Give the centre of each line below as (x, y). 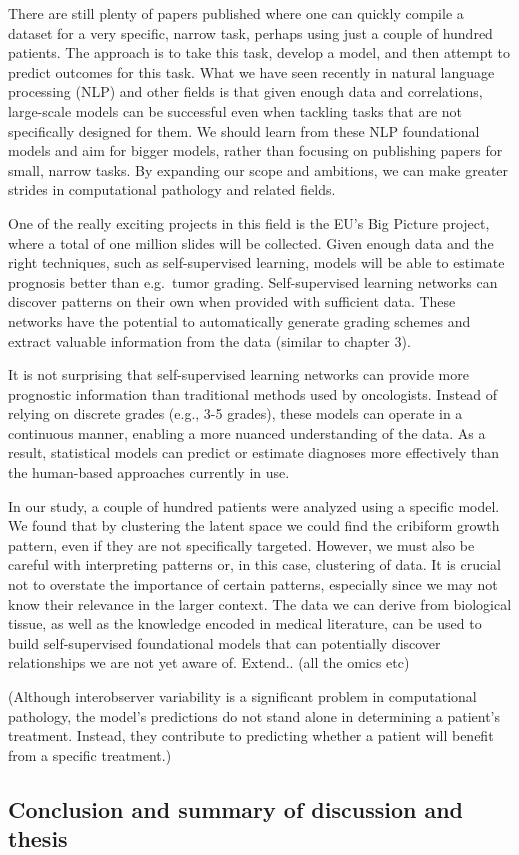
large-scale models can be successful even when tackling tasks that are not (235, 110)
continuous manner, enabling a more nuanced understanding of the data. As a (247, 432)
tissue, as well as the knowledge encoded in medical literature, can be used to (245, 623)
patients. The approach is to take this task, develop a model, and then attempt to (259, 52)
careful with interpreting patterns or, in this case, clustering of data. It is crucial (255, 564)
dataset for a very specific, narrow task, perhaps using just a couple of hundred (250, 32)
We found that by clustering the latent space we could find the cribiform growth (254, 525)
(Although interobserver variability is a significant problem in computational (242, 696)
